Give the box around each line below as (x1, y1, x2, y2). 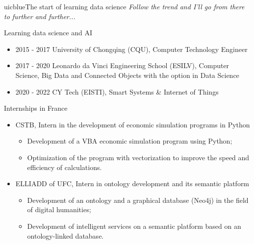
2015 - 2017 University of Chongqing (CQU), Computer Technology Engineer (15, 44, 248, 54)
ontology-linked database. (27, 230, 104, 241)
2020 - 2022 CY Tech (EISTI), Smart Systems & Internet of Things (15, 86, 219, 97)
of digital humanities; (27, 204, 91, 215)
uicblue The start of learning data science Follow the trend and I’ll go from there (4, 1, 245, 11)
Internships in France (4, 103, 68, 113)
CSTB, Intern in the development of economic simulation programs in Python (15, 119, 250, 129)
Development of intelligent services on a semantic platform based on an (27, 220, 241, 231)
